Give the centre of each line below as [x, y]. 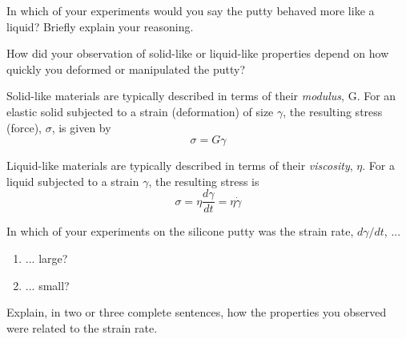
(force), [24, 127]
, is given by [81, 127]
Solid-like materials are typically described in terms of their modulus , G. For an [201, 96]
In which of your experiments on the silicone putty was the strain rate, [180, 231]
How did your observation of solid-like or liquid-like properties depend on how [198, 53]
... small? [47, 285]
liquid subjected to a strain [73, 181]
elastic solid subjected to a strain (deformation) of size [140, 111]
